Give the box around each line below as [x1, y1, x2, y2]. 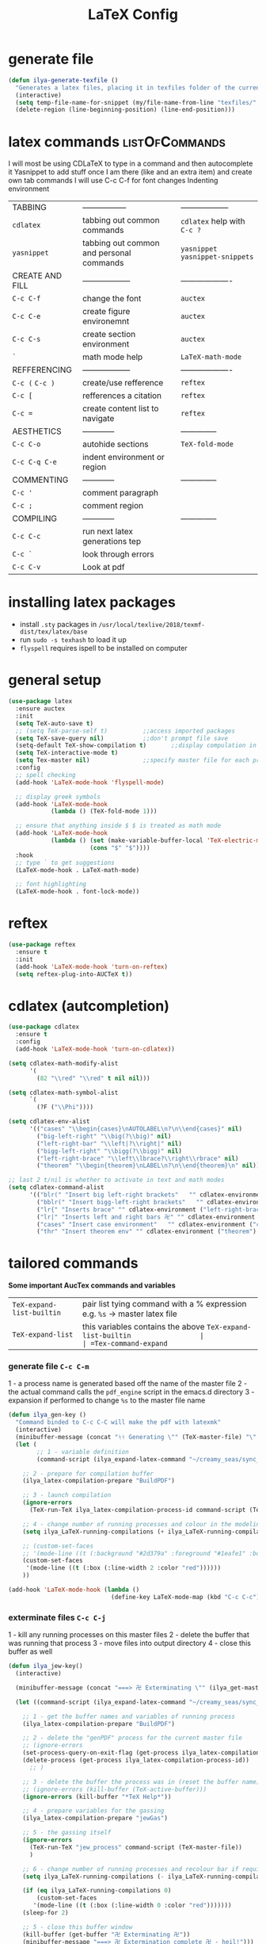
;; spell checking [15, 771, 77, 779]
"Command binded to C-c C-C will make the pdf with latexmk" [15, 1418, 222, 1426]
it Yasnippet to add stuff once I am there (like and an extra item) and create [8, 167, 253, 177]
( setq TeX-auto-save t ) [15, 719, 93, 727]
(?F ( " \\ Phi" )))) [36, 1104, 93, 1112]
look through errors [82, 549, 154, 560]
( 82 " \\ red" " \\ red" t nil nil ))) [36, 1074, 150, 1082]
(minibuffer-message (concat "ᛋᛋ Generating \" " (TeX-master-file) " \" [15, 1433, 257, 1441]
